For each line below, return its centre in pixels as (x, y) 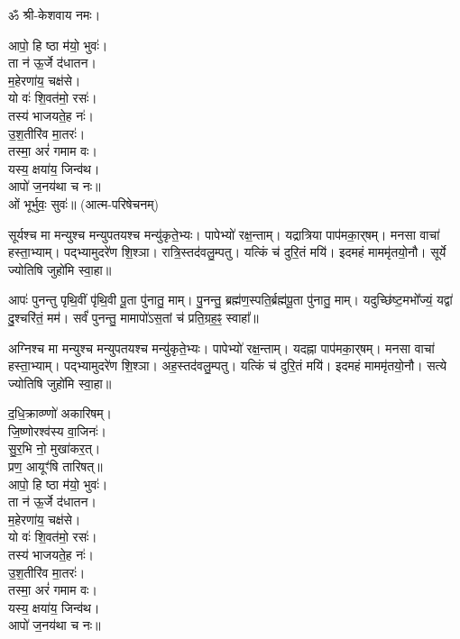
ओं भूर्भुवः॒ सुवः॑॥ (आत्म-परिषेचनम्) (83, 203)
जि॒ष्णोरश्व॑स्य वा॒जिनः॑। (57, 430)
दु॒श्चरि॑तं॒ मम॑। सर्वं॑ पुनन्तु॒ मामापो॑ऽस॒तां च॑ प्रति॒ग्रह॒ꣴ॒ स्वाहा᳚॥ (133, 317)
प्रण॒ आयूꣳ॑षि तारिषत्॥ (55, 466)
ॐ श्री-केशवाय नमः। (55, 14)
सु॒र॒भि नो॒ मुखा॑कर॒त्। (55, 448)
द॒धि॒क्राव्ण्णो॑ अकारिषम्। (60, 413)
